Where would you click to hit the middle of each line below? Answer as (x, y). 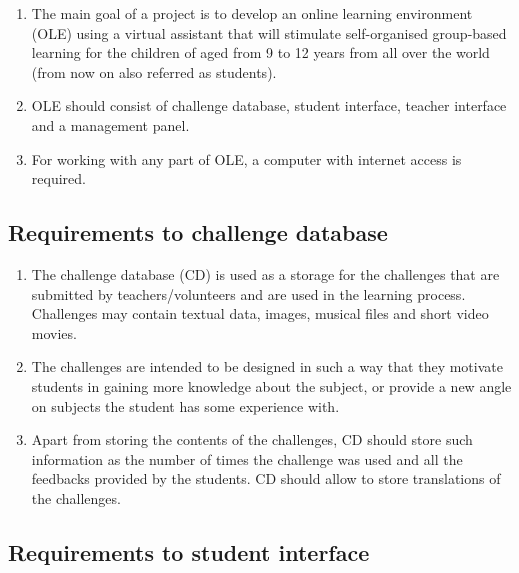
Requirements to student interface (189, 551)
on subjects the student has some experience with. (185, 405)
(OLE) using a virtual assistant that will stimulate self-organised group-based (269, 32)
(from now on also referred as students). (154, 71)
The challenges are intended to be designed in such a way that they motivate (267, 366)
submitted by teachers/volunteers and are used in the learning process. (248, 293)
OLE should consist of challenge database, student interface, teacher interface (269, 105)
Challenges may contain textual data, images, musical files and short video (260, 313)
